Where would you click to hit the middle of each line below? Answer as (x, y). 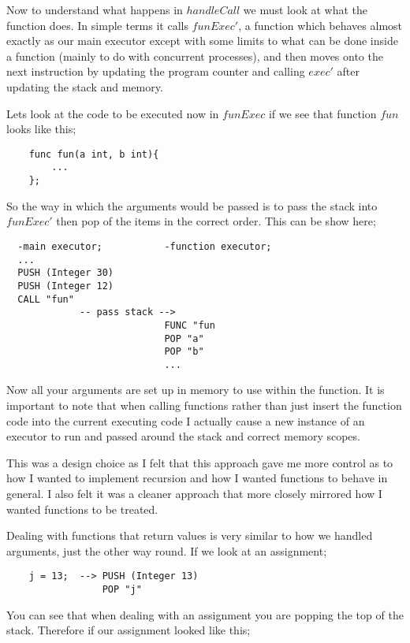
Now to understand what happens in (95, 9)
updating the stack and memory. (85, 86)
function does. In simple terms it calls (97, 25)
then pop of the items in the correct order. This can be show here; (216, 221)
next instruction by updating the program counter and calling (156, 71)
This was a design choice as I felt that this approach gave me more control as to (200, 462)
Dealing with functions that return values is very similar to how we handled (190, 535)
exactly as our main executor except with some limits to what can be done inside (202, 41)
